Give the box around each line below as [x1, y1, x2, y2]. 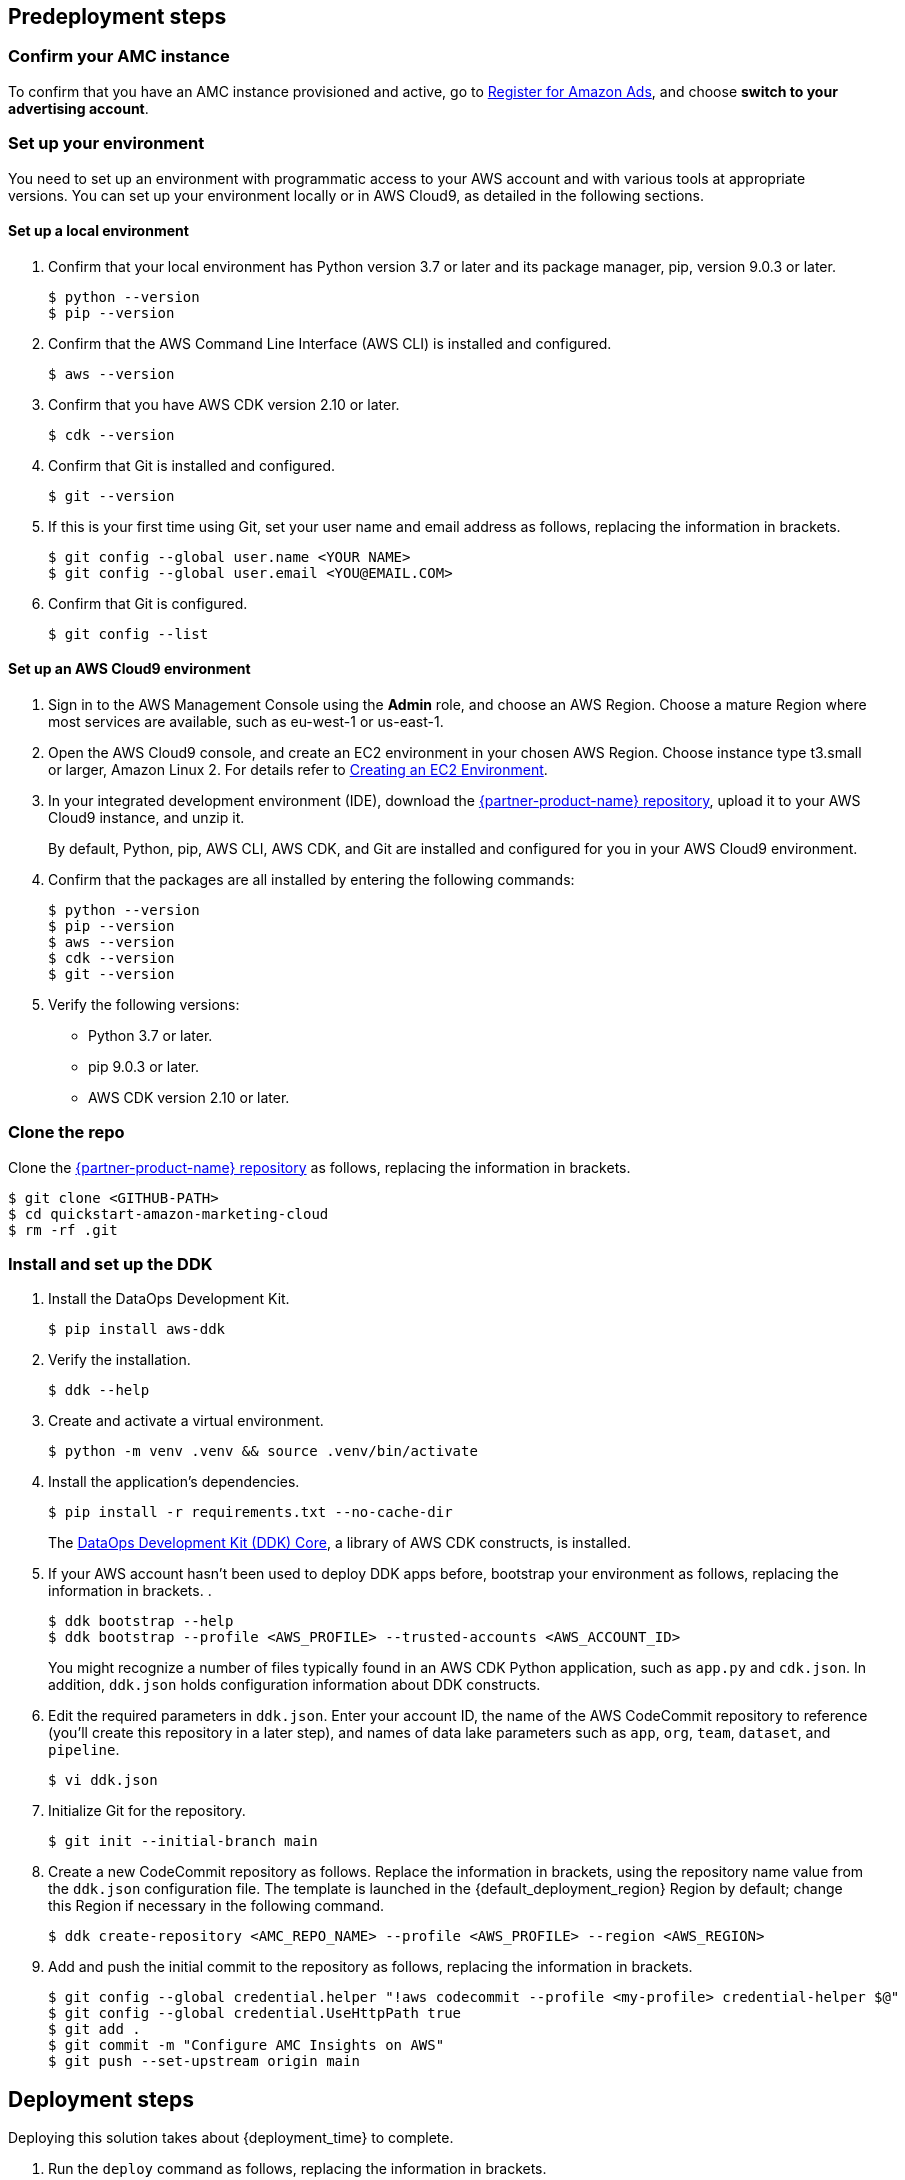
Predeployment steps [8, 4, 227, 29]
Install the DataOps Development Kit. [48, 1290, 290, 1308]
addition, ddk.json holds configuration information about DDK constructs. [48, 1676, 541, 1694]
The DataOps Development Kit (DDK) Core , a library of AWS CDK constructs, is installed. [48, 1534, 632, 1552]
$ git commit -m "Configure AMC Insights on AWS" [48, 2037, 445, 2054]
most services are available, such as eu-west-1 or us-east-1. [48, 712, 444, 730]
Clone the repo [8, 1122, 125, 1143]
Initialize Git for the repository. [48, 1802, 246, 1820]
